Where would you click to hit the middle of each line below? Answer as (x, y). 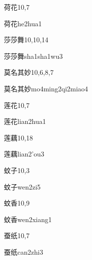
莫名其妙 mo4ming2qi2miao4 (46, 88)
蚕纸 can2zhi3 (23, 251)
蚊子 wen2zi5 (22, 186)
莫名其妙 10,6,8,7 (29, 72)
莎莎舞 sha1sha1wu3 (33, 56)
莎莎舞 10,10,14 (26, 40)
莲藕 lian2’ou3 (24, 154)
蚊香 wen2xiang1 (28, 219)
